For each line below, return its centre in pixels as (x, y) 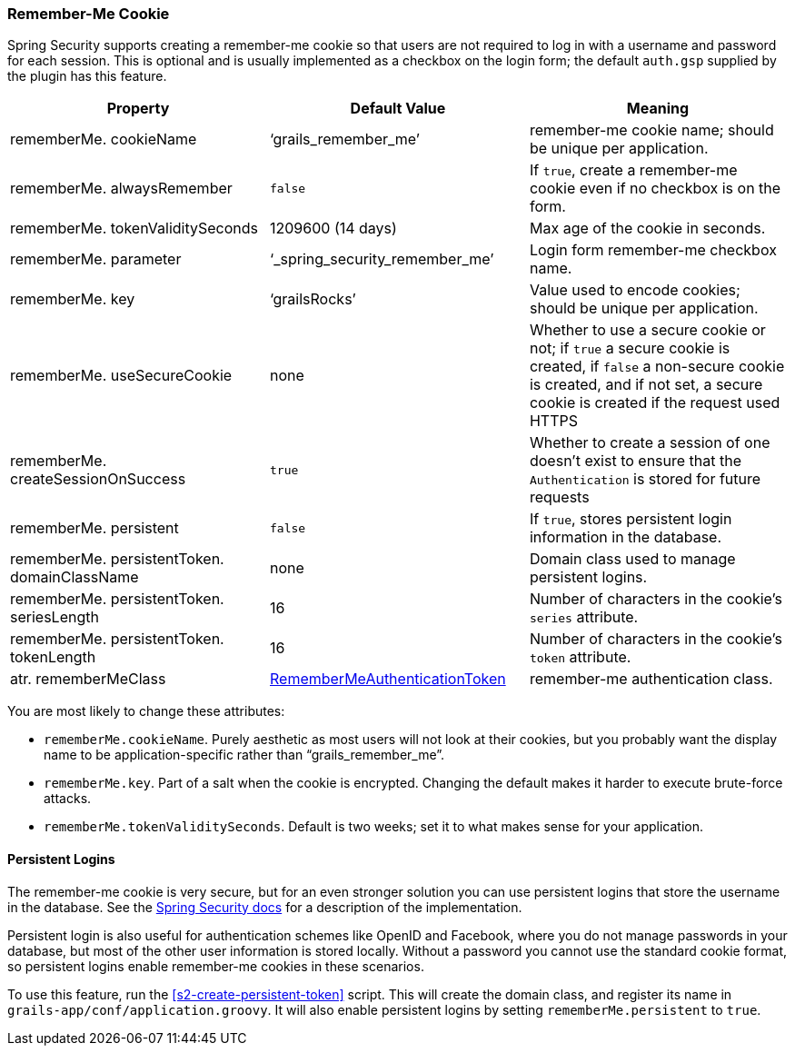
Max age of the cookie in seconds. (647, 228)
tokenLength (53, 657)
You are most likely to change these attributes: (146, 711)
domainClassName (75, 577)
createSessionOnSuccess (98, 479)
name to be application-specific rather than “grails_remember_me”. (244, 755)
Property (138, 109)
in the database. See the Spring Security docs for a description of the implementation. (265, 907)
